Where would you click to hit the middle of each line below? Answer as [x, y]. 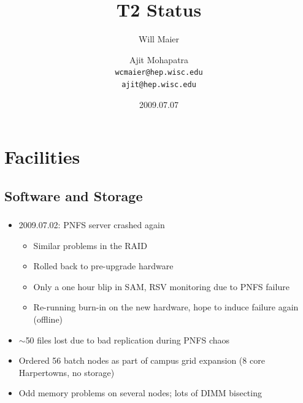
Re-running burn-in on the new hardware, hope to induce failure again [166, 307]
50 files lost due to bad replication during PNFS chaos [128, 340]
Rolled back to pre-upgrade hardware [103, 266]
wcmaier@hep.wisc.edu [159, 73]
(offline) [48, 319]
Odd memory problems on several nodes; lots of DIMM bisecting [140, 393]
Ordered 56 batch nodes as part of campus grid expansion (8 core [142, 360]
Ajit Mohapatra [159, 59]
